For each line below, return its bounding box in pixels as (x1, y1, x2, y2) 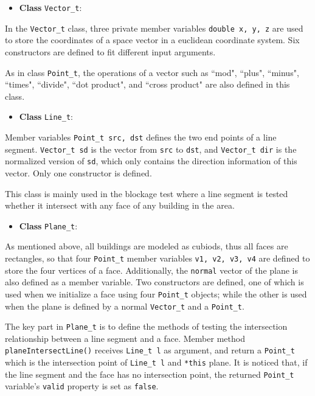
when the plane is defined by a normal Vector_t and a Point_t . (5, 299, 244, 312)
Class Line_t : (19, 110, 73, 123)
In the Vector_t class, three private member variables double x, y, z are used (5, 21, 303, 34)
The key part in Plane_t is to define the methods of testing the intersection (5, 320, 288, 333)
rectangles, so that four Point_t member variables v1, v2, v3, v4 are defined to (5, 252, 310, 264)
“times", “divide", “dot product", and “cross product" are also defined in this (5, 78, 290, 91)
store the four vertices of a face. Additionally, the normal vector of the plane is (5, 263, 299, 276)
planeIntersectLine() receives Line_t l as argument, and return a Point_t (5, 344, 295, 356)
